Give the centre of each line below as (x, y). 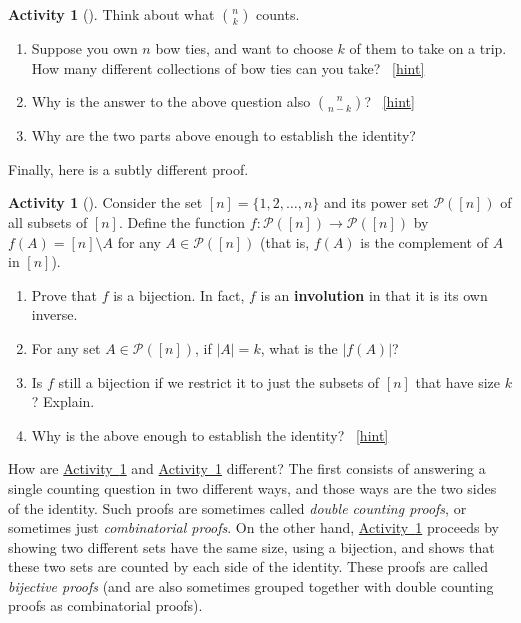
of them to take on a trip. (428, 48)
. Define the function (182, 221)
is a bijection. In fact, (179, 294)
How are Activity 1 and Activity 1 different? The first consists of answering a (247, 468)
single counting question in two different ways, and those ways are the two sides (252, 487)
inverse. (54, 314)
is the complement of (424, 241)
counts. (278, 14)
